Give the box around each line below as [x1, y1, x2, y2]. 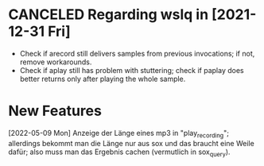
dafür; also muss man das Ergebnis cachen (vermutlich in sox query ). [8, 147, 231, 158]
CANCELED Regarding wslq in [8, 6, 209, 24]
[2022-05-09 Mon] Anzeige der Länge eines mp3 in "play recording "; [8, 128, 229, 140]
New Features [8, 102, 102, 120]
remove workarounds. [19, 57, 92, 67]
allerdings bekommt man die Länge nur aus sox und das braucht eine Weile [8, 138, 254, 148]
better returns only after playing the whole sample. [19, 74, 186, 83]
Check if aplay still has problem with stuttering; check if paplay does [19, 65, 244, 75]
